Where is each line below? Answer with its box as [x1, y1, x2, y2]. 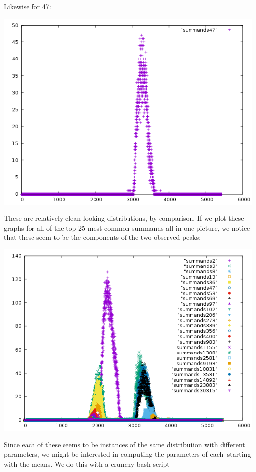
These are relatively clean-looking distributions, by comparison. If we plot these [4, 213, 244, 223]
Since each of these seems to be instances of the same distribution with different [4, 439, 245, 449]
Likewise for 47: [4, 1, 51, 11]
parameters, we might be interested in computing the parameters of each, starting [4, 449, 251, 459]
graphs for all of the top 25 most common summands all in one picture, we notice [4, 222, 250, 233]
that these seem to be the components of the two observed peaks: [4, 232, 201, 242]
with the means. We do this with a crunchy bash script [4, 459, 170, 469]
